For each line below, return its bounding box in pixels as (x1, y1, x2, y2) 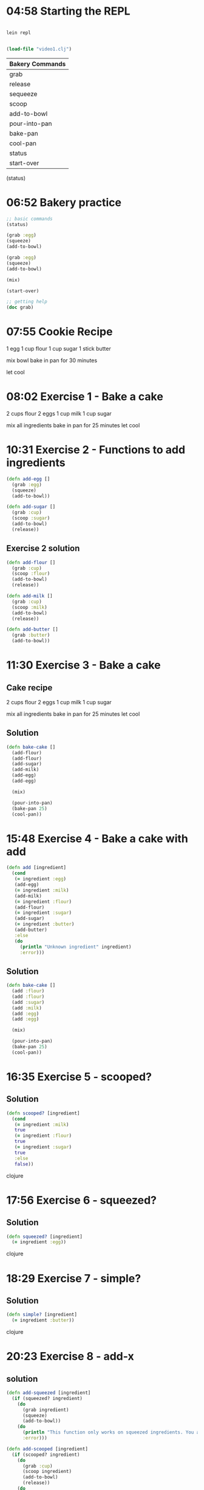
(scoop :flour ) (12, 571, 50, 577)
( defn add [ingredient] (6, 865, 67, 871)
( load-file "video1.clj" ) (6, 46, 72, 52)
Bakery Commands (9, 60, 66, 68)
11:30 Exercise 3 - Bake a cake (6, 658, 161, 672)
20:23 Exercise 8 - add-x (6, 1350, 135, 1364)
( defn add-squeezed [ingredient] (6, 1390, 91, 1396)
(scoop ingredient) (22, 1469, 72, 1475)
